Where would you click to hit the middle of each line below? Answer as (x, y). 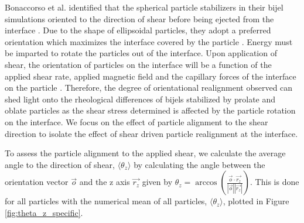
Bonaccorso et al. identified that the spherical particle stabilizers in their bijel (144, 7)
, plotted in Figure (256, 201)
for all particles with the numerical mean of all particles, (106, 201)
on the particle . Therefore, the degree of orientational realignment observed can (149, 88)
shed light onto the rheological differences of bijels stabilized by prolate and (140, 99)
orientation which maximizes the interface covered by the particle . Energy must (149, 41)
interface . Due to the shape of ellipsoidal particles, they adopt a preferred (138, 30)
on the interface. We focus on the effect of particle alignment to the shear (136, 121)
